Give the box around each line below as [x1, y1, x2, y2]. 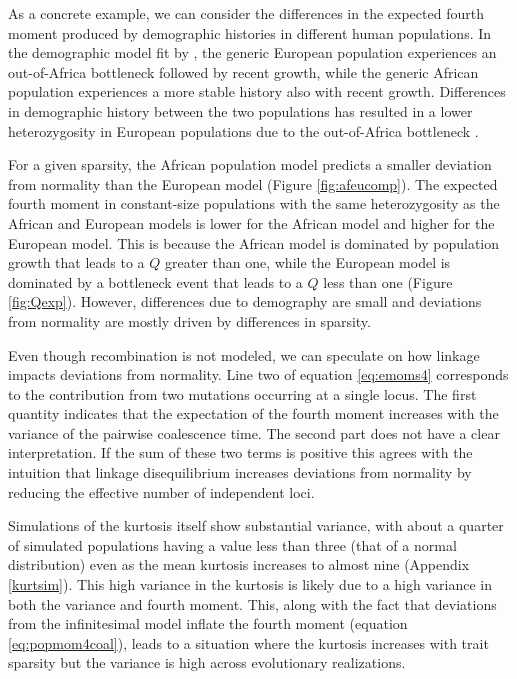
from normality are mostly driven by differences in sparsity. [8, 310, 371, 331]
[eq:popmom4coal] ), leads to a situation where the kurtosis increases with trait [8, 632, 489, 653]
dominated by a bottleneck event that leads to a [8, 271, 303, 292]
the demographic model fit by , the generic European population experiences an [8, 42, 497, 63]
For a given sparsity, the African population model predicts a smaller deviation [8, 154, 492, 175]
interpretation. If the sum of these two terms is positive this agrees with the [8, 442, 473, 463]
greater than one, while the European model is [165, 252, 451, 273]
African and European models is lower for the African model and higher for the [8, 212, 495, 233]
